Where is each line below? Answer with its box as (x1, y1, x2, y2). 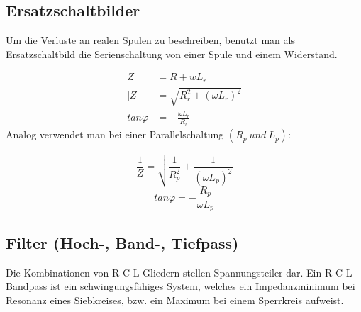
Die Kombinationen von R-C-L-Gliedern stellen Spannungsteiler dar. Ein (6, 264, 322, 279)
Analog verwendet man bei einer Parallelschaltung (6, 127, 224, 142)
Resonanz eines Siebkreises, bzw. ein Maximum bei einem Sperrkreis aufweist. (6, 292, 344, 307)
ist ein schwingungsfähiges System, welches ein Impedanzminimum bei (50, 279, 355, 294)
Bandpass (6, 279, 48, 294)
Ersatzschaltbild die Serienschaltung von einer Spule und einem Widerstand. (6, 46, 338, 61)
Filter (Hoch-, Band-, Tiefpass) (6, 231, 239, 253)
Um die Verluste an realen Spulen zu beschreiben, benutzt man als (6, 33, 295, 48)
